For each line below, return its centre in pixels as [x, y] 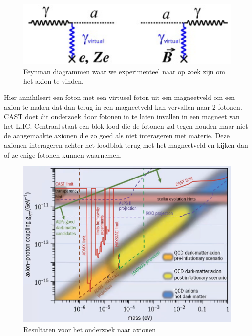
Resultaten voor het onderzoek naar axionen [90, 329]
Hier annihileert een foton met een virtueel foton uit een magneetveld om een [119, 97]
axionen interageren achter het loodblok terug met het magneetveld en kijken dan [126, 145]
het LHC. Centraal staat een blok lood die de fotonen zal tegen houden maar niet [126, 126]
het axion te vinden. [53, 81]
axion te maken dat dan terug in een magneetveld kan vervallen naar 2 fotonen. [123, 107]
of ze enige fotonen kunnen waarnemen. [63, 154]
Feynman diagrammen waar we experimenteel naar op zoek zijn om [124, 71]
